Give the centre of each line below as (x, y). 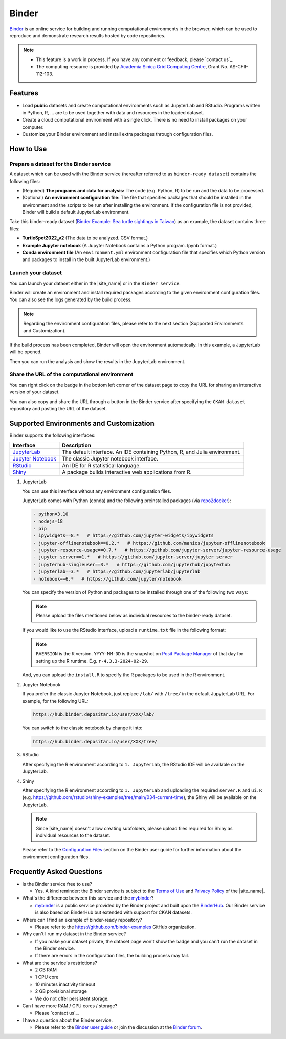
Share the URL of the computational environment (71, 374)
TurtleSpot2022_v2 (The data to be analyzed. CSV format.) (85, 238)
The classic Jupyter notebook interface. (110, 459)
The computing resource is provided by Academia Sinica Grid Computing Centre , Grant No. (132, 67)
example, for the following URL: (56, 701)
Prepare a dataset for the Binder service (60, 164)
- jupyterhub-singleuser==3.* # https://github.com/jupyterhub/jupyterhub (131, 564)
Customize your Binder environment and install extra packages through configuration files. (118, 134)
